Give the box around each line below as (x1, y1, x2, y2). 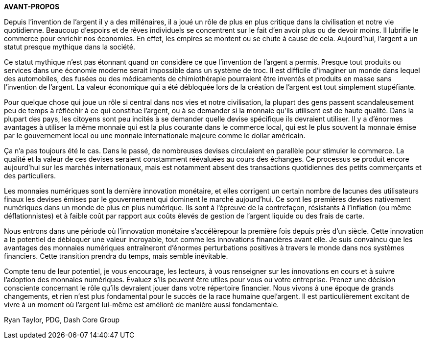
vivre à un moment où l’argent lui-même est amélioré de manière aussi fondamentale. (4, 300, 279, 309)
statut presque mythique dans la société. (4, 43, 135, 51)
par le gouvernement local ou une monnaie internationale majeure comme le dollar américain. (4, 131, 306, 140)
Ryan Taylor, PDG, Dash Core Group (4, 316, 120, 324)
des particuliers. (4, 171, 56, 180)
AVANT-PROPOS (4, 2, 60, 11)
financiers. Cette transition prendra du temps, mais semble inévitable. (4, 252, 228, 260)
